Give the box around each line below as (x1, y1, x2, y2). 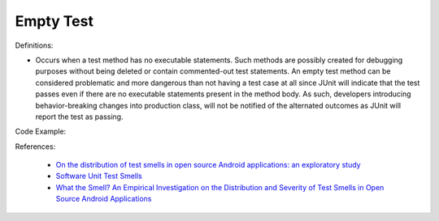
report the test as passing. (35, 112, 124, 121)
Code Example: (15, 126, 67, 137)
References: (15, 142, 56, 151)
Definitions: (15, 40, 54, 50)
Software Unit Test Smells (55, 171, 142, 181)
